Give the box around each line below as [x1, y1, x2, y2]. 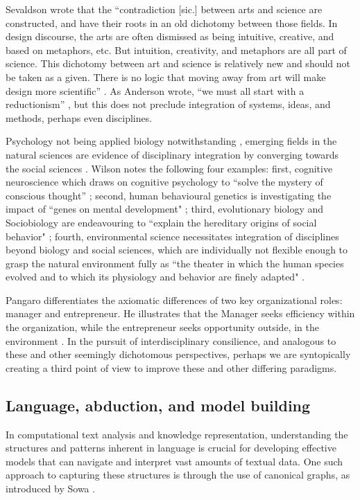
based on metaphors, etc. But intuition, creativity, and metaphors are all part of [6, 42, 347, 57]
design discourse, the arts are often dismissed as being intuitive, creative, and [6, 29, 334, 44]
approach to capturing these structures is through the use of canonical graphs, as [6, 467, 350, 482]
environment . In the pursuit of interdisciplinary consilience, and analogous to [6, 333, 336, 348]
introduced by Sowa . [6, 481, 96, 496]
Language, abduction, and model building [6, 394, 311, 416]
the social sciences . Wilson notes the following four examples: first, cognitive [6, 161, 333, 175]
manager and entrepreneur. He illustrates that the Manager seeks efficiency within [6, 306, 355, 321]
